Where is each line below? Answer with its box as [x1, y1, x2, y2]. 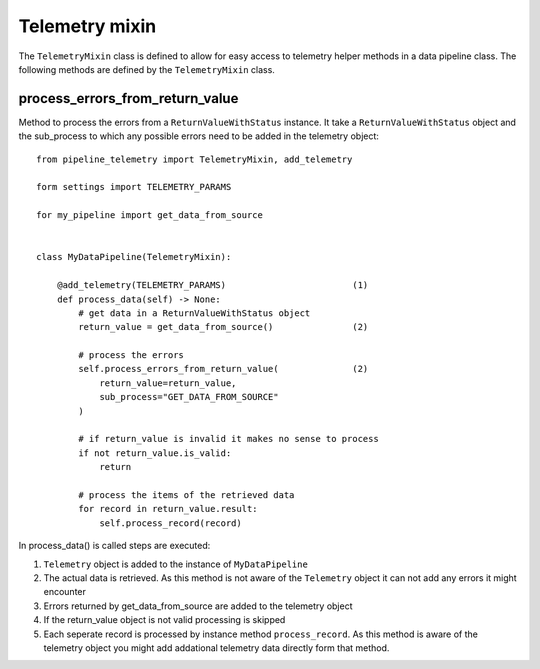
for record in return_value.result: [78, 503, 259, 515]
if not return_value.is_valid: [78, 447, 232, 459]
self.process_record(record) [99, 517, 242, 529]
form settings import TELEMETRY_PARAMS [36, 181, 232, 193]
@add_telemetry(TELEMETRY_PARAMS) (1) [56, 280, 369, 291]
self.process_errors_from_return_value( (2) [78, 363, 369, 375]
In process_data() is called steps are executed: [18, 540, 211, 552]
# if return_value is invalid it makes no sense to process [78, 433, 379, 445]
